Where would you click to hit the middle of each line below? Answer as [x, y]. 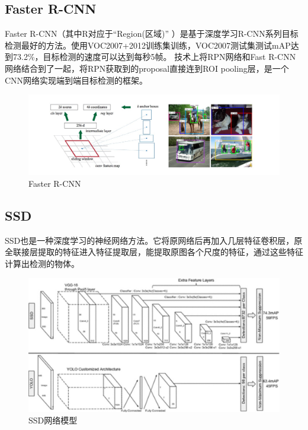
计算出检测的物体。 [42, 263]
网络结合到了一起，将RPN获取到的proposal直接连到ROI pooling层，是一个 [147, 68]
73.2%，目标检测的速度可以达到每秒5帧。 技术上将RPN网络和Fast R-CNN [154, 57]
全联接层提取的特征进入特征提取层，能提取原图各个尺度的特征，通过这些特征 [154, 252]
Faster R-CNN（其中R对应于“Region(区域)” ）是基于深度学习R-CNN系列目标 [152, 34]
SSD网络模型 [53, 420]
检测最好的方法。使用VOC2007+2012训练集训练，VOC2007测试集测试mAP [148, 45]
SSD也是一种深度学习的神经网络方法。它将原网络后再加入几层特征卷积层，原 [154, 240]
